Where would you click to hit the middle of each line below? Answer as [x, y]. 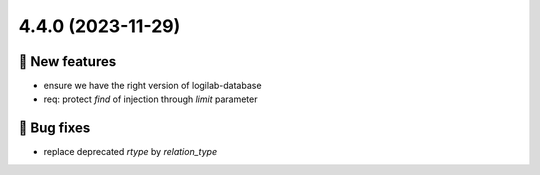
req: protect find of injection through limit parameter [150, 99]
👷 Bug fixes [54, 128]
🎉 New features [67, 61]
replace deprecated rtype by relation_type [130, 152]
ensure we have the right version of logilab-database [152, 86]
